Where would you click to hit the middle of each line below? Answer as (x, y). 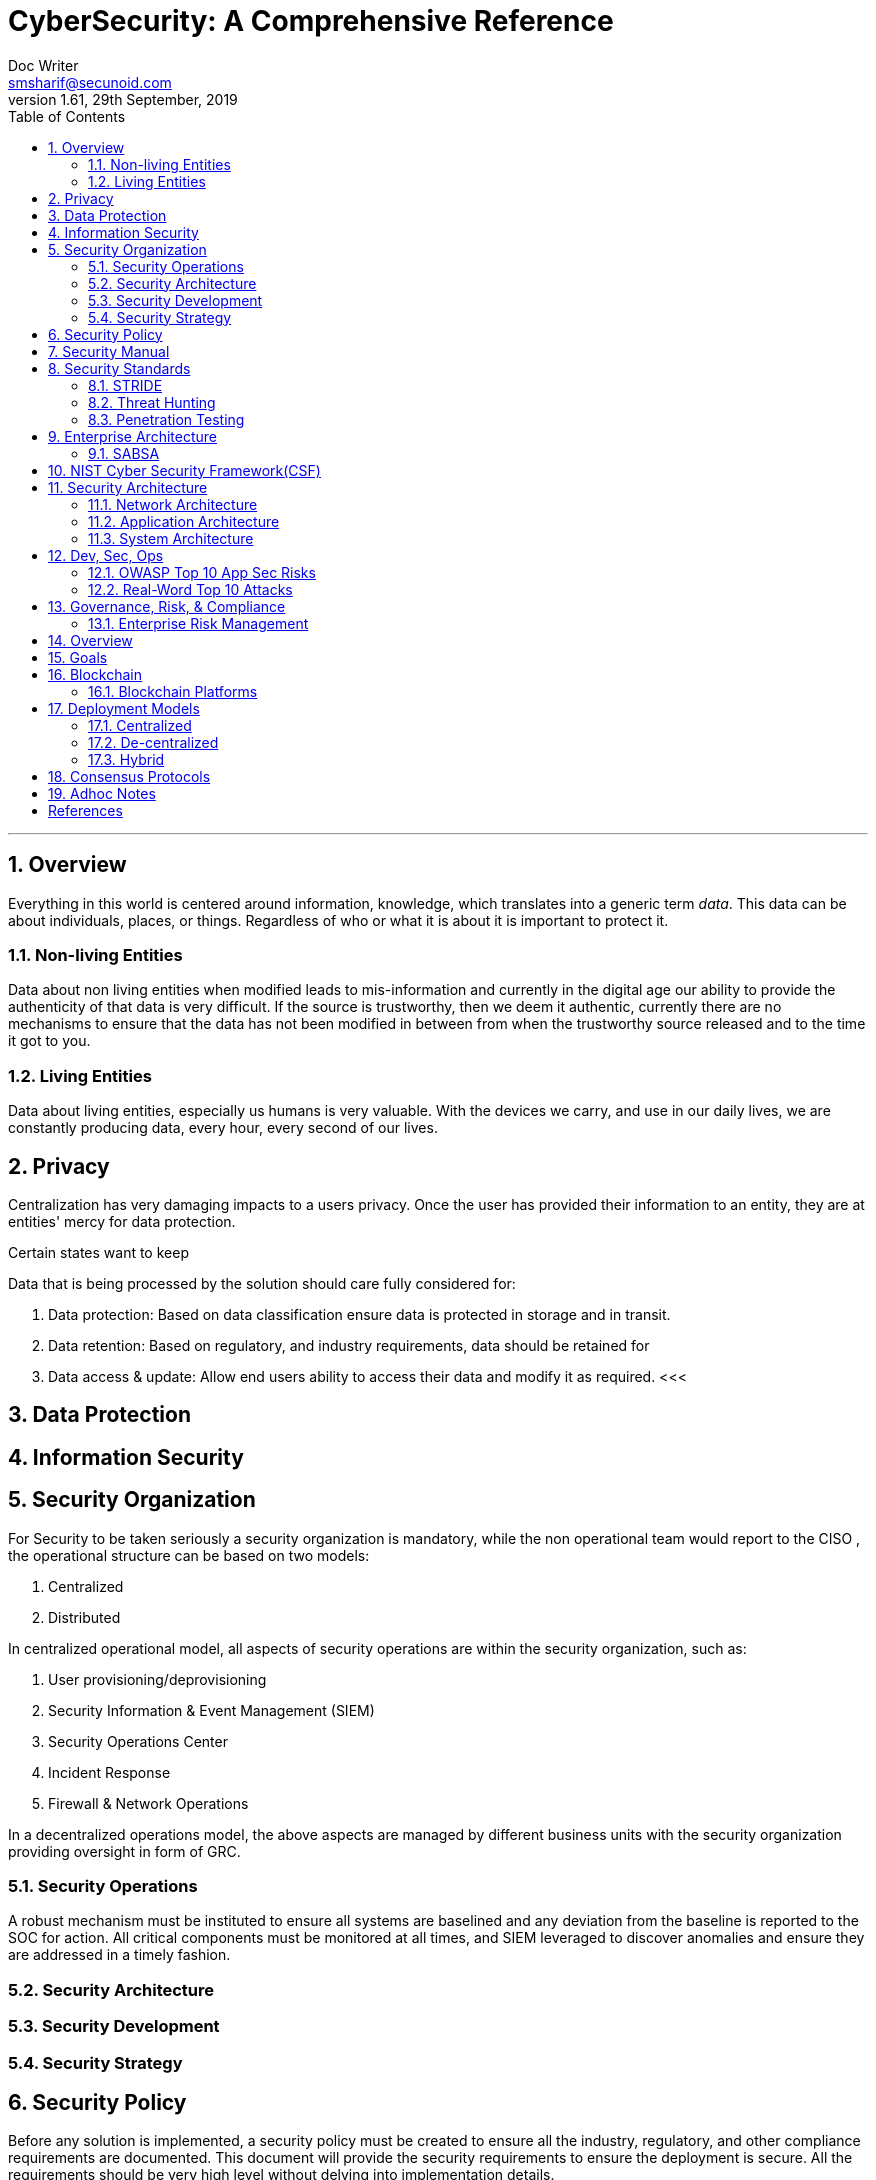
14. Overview (90, 640)
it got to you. (49, 1041)
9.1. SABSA (124, 453)
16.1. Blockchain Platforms (173, 691)
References (85, 810)
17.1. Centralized (140, 725)
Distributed (84, 1617)
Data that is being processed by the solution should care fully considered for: (262, 1283)
